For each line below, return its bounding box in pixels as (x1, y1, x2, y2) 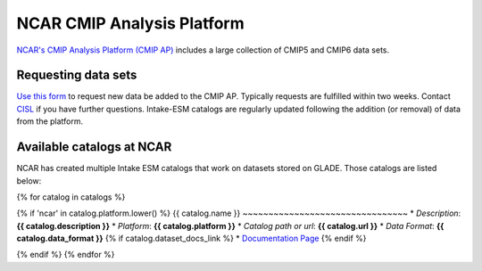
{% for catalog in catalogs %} (16, 192, 126, 202)
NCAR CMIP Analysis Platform (16, 13, 245, 33)
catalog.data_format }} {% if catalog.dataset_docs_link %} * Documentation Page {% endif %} (16, 233, 367, 244)
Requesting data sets (16, 68, 137, 83)
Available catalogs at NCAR (16, 139, 172, 155)
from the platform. (16, 116, 84, 127)
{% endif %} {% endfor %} (16, 250, 115, 260)
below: (16, 175, 42, 186)
